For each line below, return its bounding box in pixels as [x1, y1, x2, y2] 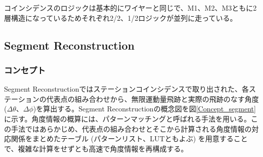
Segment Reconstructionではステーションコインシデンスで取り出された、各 [4, 84, 249, 94]
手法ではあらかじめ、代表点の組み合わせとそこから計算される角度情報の [11, 123, 252, 134]
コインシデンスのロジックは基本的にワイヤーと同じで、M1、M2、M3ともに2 [4, 3, 257, 13]
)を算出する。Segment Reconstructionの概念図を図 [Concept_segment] [33, 103, 256, 114]
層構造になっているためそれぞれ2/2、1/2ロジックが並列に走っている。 [4, 12, 237, 23]
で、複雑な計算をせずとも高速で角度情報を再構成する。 [4, 143, 188, 153]
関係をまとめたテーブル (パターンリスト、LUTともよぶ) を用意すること [11, 133, 248, 144]
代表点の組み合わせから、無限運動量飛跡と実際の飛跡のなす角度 [46, 93, 259, 104]
